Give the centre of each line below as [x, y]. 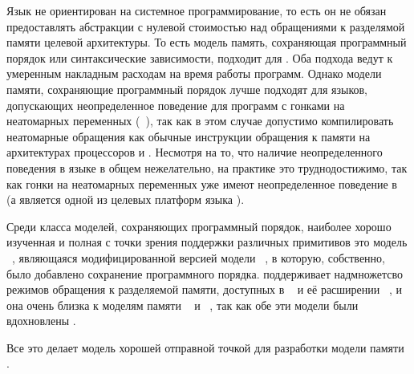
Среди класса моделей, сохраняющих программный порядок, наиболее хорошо [199, 226]
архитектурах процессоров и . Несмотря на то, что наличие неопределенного [195, 152]
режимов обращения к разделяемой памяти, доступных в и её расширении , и [205, 289]
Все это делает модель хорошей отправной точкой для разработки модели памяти [205, 347]
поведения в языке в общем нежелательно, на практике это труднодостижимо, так [207, 167]
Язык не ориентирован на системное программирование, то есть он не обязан [197, 10]
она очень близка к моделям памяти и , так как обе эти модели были [183, 305]
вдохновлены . [41, 321]
